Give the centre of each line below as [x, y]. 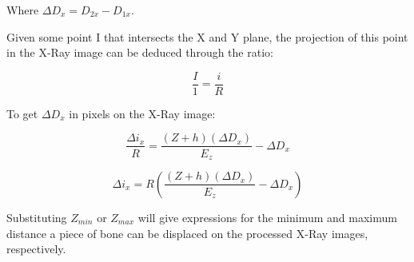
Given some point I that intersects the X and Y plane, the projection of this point [207, 36]
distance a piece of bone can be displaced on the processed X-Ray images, [187, 233]
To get [22, 113]
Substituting [37, 217]
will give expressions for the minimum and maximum [267, 217]
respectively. [36, 249]
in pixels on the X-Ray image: [142, 113]
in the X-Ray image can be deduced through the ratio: [140, 52]
